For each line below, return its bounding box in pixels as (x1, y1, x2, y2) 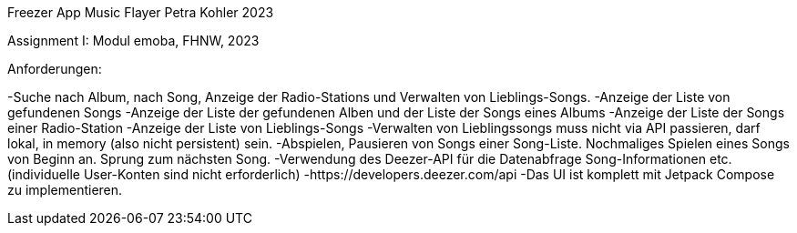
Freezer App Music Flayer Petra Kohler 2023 (7, 5, 274, 20)
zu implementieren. (7, 182, 123, 198)
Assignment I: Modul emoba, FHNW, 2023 (7, 33, 260, 48)
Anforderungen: (7, 61, 102, 76)
